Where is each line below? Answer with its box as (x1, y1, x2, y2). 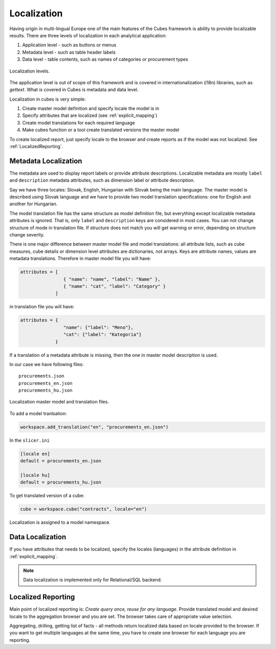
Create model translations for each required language (22, 119, 135, 126)
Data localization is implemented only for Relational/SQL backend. (23, 577, 162, 583)
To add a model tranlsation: (9, 410, 67, 416)
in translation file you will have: (9, 304, 75, 310)
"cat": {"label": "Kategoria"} (63, 332, 142, 338)
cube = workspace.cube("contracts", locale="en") (20, 506, 147, 512)
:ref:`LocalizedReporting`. (9, 143, 63, 150)
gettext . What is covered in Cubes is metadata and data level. (9, 87, 139, 93)
